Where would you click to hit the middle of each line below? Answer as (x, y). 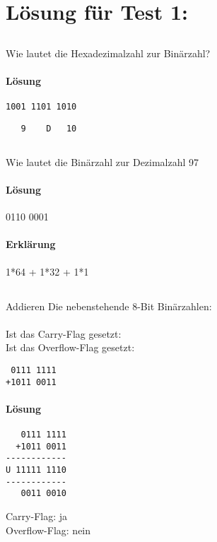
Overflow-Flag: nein (48, 530)
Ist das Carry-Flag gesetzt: (64, 333)
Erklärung (31, 244)
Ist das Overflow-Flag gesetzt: (70, 347)
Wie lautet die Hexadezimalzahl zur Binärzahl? (108, 53)
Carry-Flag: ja (37, 516)
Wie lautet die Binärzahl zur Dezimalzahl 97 (102, 161)
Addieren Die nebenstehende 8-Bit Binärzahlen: (109, 306)
